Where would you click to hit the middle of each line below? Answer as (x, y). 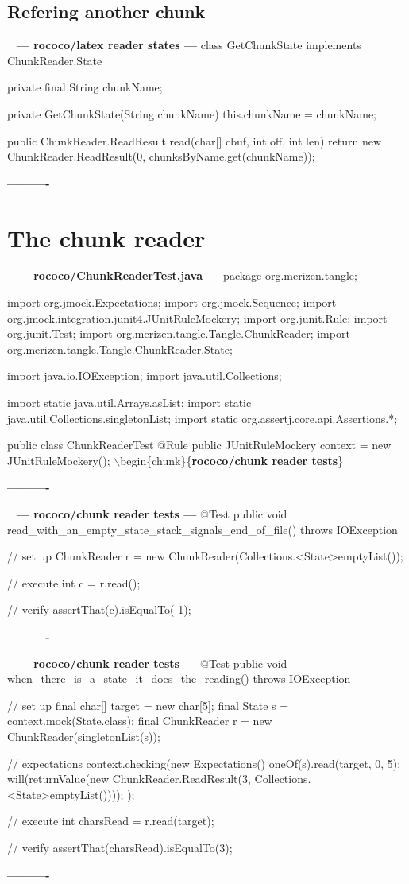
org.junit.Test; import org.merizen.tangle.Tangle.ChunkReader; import (179, 333)
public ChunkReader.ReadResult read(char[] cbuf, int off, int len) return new (195, 140)
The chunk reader (106, 237)
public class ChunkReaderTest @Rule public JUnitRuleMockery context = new (199, 445)
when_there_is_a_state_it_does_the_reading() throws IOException (179, 679)
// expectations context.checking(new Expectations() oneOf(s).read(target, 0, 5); (204, 763)
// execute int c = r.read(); (74, 582)
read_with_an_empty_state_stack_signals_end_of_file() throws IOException (203, 529)
